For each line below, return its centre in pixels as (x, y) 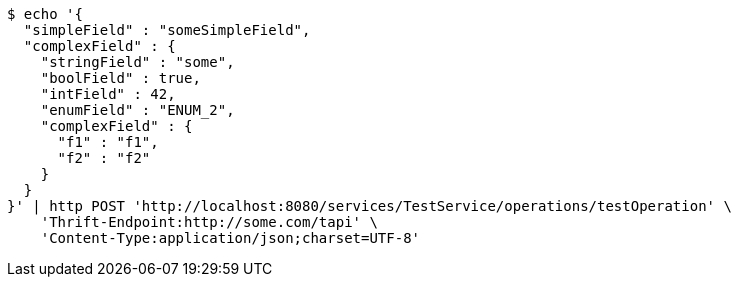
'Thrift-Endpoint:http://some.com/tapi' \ (209, 222)
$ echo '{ (45, 14)
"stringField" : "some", (137, 62)
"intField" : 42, (108, 94)
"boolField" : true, (120, 78)
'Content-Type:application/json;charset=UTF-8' (230, 238)
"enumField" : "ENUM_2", (137, 110)
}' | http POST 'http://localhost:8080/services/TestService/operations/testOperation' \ (369, 206)
